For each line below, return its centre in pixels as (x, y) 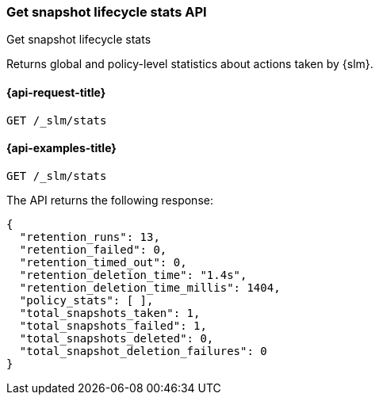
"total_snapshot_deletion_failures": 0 (143, 351)
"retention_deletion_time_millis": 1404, (150, 287)
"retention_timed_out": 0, (103, 262)
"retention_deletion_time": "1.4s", (133, 275)
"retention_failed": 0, (93, 249)
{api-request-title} (56, 92)
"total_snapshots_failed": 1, (113, 325)
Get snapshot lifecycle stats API (107, 12)
